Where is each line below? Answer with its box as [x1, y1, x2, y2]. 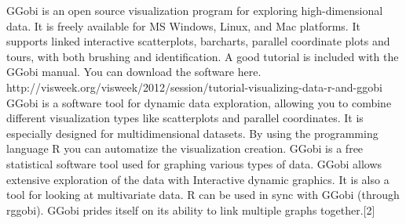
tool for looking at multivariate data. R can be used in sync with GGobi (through [6, 186, 400, 203]
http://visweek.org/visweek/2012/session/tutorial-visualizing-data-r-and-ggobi [6, 78, 382, 95]
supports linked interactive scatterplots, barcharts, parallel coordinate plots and [6, 33, 390, 49]
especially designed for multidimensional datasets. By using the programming [6, 125, 379, 141]
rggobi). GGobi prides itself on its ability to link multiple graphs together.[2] [6, 201, 375, 218]
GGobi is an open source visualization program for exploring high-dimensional [6, 2, 383, 18]
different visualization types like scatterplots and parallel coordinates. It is [6, 110, 364, 126]
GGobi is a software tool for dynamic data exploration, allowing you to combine [6, 94, 392, 110]
